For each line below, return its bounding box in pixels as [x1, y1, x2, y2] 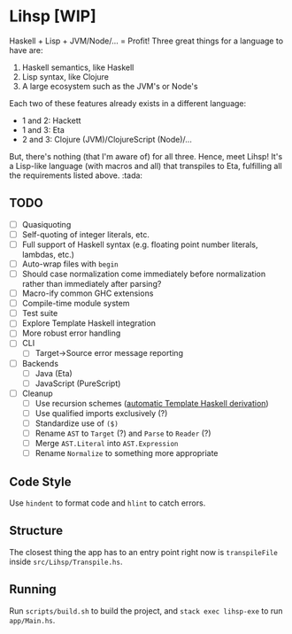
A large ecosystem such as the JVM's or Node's [21, 81, 198, 91]
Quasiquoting [21, 219, 72, 229]
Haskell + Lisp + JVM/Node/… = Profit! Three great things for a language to [9, 35, 284, 46]
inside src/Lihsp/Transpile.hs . [9, 556, 123, 567]
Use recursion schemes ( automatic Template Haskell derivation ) [35, 398, 269, 408]
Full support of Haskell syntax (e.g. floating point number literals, [21, 239, 258, 250]
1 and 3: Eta [21, 124, 65, 135]
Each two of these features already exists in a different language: [9, 97, 247, 108]
